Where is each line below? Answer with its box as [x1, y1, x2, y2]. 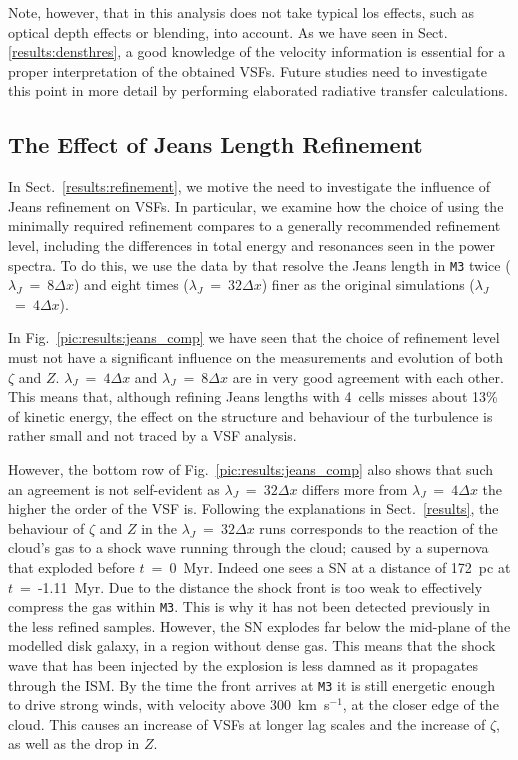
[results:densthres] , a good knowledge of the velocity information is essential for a [8, 41, 506, 62]
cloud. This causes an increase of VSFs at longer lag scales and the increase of [8, 713, 486, 734]
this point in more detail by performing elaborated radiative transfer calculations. [8, 80, 508, 101]
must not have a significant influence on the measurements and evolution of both [8, 346, 504, 367]
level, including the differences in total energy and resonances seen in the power [8, 234, 495, 255]
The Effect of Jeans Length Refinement [8, 129, 423, 160]
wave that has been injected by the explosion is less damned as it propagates [8, 654, 478, 675]
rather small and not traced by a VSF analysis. [8, 425, 297, 446]
